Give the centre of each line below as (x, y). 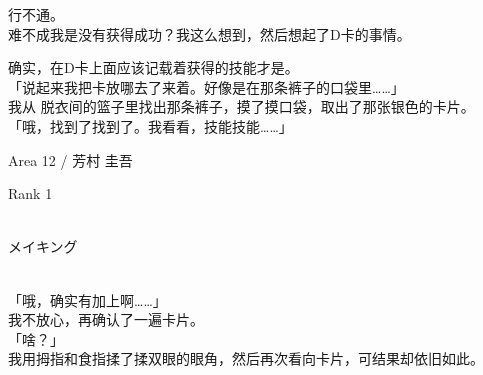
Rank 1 (30, 193)
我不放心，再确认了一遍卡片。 (106, 319)
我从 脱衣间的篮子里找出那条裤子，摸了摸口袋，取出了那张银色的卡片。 (241, 106)
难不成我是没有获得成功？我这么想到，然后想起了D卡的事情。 (209, 33)
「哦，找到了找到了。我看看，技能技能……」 (150, 125)
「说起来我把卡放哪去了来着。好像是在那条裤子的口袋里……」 (206, 86)
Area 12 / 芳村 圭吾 (70, 159)
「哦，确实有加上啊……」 (87, 299)
